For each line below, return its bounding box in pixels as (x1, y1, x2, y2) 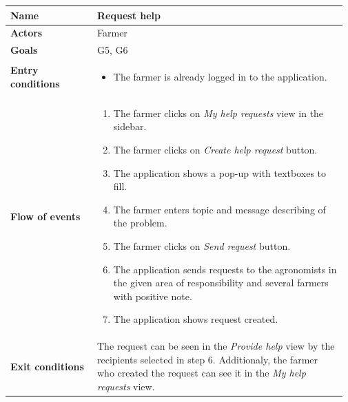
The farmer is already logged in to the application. (113, 70, 327, 84)
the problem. (113, 215, 167, 230)
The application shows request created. (113, 312, 278, 326)
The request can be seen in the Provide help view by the (97, 339, 335, 353)
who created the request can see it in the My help (97, 366, 306, 380)
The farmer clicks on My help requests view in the (113, 105, 324, 120)
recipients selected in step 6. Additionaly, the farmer (97, 352, 318, 366)
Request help (97, 8, 161, 22)
